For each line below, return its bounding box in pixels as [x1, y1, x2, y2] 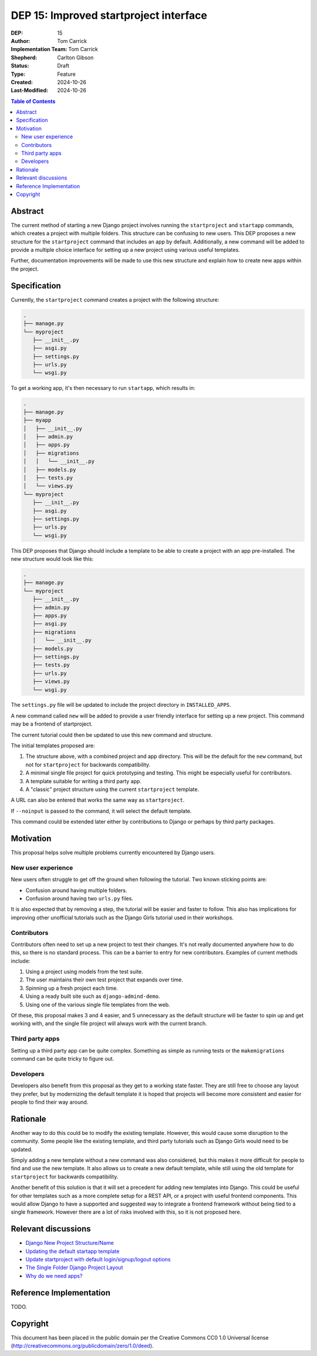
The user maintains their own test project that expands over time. [25, 976, 183, 983]
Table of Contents [11, 98, 56, 105]
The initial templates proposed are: [11, 742, 95, 749]
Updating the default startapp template [25, 1247, 120, 1255]
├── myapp [23, 417, 52, 423]
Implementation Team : [11, 46, 68, 53]
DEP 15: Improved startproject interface [11, 9, 208, 22]
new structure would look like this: [11, 556, 94, 563]
